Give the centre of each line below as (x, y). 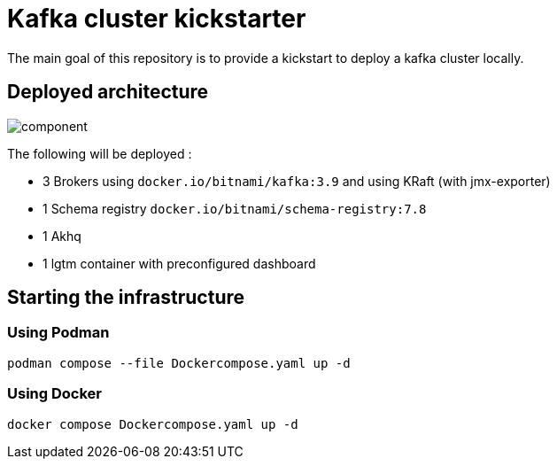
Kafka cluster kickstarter (157, 19)
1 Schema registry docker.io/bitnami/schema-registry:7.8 (235, 208)
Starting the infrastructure (126, 298)
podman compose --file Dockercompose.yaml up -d (179, 363)
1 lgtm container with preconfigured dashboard (179, 263)
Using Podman (58, 333)
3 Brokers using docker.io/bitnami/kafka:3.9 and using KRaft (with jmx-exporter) (297, 181)
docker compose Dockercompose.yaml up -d (153, 424)
